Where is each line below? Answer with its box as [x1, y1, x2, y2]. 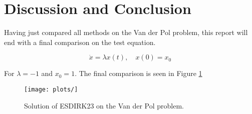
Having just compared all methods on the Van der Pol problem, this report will [4, 27, 248, 37]
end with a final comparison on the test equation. [4, 36, 156, 47]
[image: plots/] [24, 85, 78, 93]
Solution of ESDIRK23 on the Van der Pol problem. [24, 100, 184, 110]
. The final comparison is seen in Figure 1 [75, 68, 202, 78]
